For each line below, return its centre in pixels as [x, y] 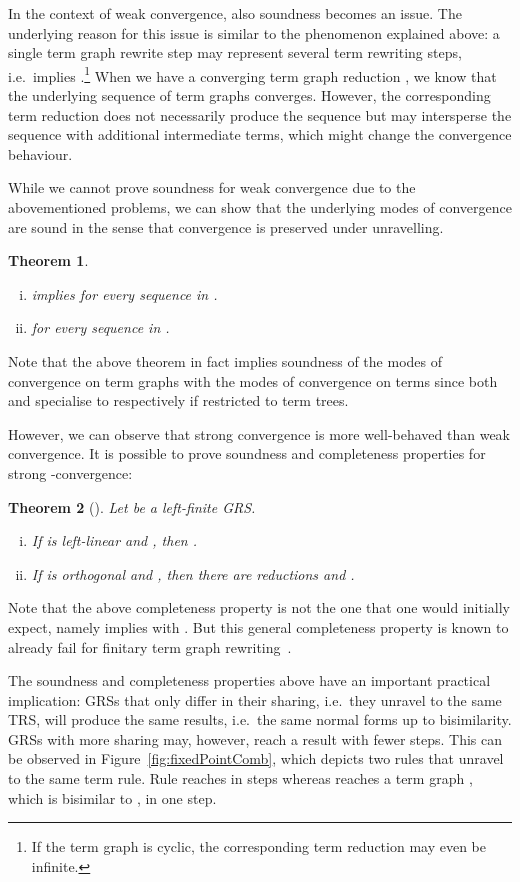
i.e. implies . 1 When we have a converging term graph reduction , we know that [252, 74]
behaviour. [40, 153]
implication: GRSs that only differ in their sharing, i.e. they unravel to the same [255, 699]
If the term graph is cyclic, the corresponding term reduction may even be [258, 846]
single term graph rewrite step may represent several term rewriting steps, [235, 52]
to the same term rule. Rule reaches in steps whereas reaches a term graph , [240, 778]
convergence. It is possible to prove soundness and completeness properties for [247, 453]
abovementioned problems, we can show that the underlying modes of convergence [260, 207]
